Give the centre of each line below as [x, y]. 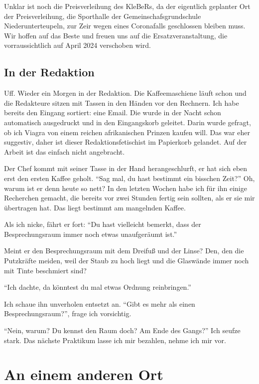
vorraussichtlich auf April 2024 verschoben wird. [77, 45]
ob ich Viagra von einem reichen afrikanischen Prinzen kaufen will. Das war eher [127, 132]
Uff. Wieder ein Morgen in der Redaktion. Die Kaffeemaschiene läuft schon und [125, 93]
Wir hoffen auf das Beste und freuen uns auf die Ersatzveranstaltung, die [116, 35]
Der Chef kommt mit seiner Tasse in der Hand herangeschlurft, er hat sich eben [126, 168]
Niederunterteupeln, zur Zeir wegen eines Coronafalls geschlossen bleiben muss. [125, 26]
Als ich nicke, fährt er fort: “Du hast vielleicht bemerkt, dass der [103, 224]
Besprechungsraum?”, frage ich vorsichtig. [68, 313]
